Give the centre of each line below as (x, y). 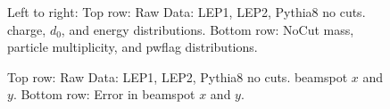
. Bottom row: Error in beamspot (104, 94)
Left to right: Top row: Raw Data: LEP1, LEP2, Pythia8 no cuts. (187, 12)
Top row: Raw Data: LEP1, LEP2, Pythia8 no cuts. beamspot (178, 76)
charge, (27, 29)
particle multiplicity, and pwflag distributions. (133, 47)
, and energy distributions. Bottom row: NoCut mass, (207, 29)
